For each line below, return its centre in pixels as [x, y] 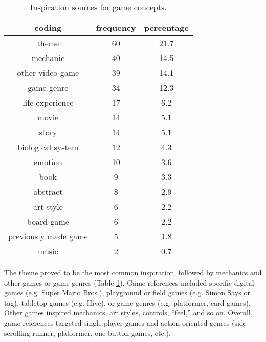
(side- [240, 322]
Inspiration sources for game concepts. [98, 7]
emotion [48, 162]
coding [48, 27]
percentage [166, 27]
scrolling [17, 333]
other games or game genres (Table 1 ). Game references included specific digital [129, 282]
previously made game [48, 236]
